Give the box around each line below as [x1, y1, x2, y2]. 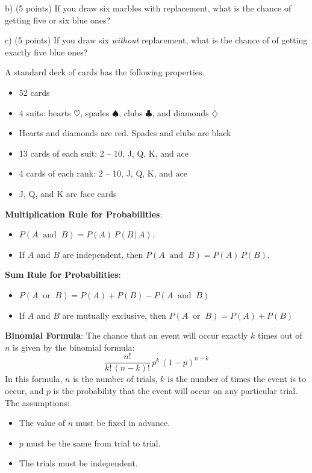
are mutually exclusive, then [62, 309, 166, 321]
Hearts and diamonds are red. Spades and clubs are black [19, 127, 231, 139]
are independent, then [62, 248, 143, 260]
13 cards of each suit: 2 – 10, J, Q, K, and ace [19, 146, 189, 159]
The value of [19, 416, 66, 429]
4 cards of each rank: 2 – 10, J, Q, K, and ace [19, 167, 187, 180]
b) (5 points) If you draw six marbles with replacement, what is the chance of [5, 2, 292, 14]
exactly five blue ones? [5, 45, 88, 58]
